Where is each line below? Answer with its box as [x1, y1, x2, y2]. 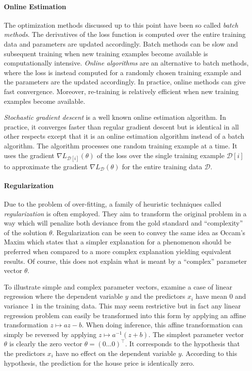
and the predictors [131, 291, 185, 301]
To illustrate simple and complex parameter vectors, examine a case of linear [4, 281, 233, 291]
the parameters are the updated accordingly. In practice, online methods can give [4, 77, 246, 87]
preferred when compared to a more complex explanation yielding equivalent [4, 246, 232, 257]
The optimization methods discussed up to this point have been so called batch [4, 19, 238, 30]
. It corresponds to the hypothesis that [125, 339, 240, 349]
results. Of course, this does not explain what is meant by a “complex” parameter [4, 256, 247, 266]
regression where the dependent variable [4, 291, 123, 301]
